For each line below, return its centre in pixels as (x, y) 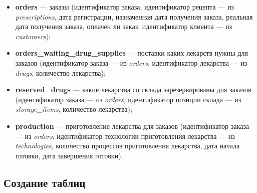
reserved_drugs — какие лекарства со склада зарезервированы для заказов (133, 89)
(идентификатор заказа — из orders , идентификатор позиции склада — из (128, 99)
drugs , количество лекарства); (60, 72)
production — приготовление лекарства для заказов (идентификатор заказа (132, 126)
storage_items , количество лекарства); (74, 109)
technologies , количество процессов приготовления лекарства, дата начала (127, 146)
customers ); (33, 36)
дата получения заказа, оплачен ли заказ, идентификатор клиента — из (124, 26)
